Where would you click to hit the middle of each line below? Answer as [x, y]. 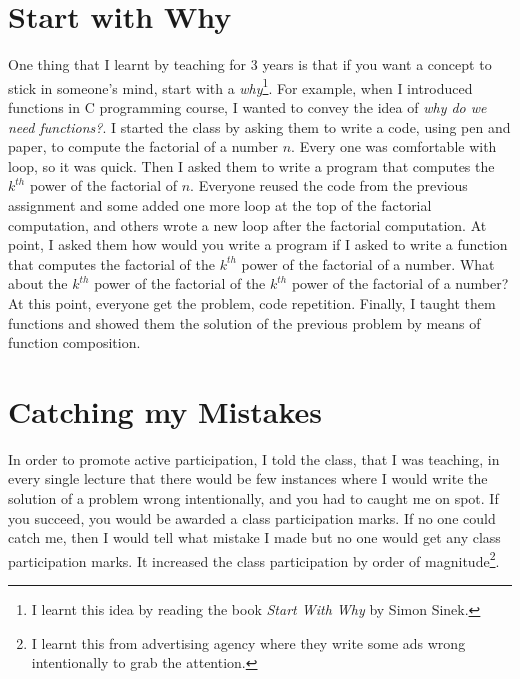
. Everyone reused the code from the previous [329, 185]
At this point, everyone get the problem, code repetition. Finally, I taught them [252, 302]
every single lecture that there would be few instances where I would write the [248, 478]
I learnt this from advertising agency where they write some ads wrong [248, 642]
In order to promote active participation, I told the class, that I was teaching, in [254, 458]
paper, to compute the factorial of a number [143, 146]
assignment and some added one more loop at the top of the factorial [220, 204]
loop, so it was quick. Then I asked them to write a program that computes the [251, 165]
